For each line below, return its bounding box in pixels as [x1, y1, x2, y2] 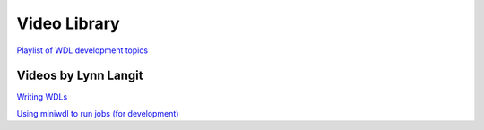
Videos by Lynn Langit [16, 68, 143, 83]
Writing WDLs [16, 91, 68, 102]
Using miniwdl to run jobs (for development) [16, 108, 179, 118]
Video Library [16, 13, 120, 33]
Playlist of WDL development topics [16, 45, 148, 56]
